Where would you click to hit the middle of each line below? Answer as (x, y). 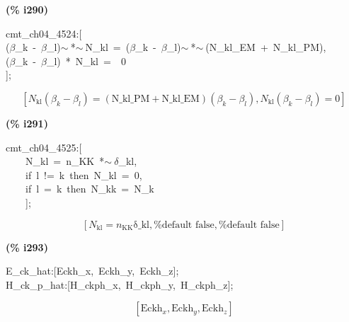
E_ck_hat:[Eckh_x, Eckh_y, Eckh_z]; (92, 271)
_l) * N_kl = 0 (86, 61)
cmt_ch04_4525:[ (44, 147)
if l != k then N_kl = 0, (84, 174)
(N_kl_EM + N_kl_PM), (266, 47)
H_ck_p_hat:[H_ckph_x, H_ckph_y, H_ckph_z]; (120, 284)
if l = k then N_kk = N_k (90, 189)
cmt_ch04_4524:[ (44, 33)
